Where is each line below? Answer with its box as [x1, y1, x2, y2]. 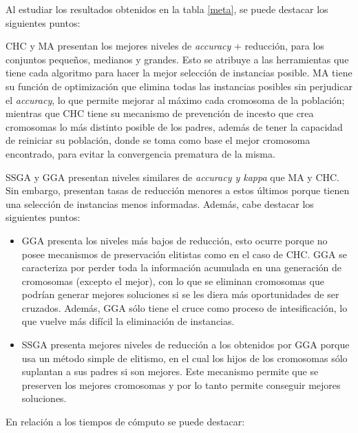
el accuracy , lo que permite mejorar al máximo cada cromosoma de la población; [6, 92, 345, 107]
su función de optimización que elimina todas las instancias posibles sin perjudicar [6, 78, 352, 93]
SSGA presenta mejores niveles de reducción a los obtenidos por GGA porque [21, 337, 350, 352]
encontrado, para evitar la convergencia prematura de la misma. [6, 146, 275, 160]
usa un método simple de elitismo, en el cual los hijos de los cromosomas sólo [21, 350, 348, 365]
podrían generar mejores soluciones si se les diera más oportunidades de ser [21, 287, 339, 302]
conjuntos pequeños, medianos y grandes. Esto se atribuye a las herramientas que [6, 52, 349, 66]
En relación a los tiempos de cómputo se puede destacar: [6, 414, 245, 429]
